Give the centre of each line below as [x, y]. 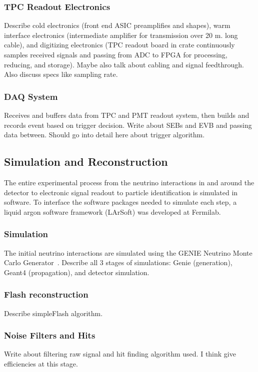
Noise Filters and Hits [50, 335]
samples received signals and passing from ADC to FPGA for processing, [116, 54]
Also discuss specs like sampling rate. [61, 74]
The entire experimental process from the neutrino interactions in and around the [129, 182]
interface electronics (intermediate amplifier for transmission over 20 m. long [121, 35]
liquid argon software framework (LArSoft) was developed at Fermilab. [112, 211]
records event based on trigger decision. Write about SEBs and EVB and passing [128, 125]
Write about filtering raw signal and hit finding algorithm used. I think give [120, 354]
